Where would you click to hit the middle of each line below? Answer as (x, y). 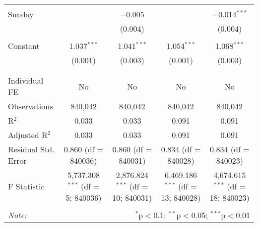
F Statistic (26, 186)
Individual (26, 80)
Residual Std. (31, 149)
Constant (24, 46)
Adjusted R (28, 135)
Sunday (21, 14)
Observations (31, 106)
